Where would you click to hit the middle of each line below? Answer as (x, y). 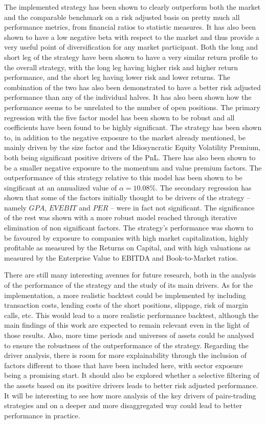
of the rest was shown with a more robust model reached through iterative (121, 217)
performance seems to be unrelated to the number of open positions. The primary (132, 107)
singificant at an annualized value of (61, 187)
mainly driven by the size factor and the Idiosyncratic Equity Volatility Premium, (132, 147)
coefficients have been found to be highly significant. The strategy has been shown (133, 127)
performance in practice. (42, 415)
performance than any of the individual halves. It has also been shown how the (128, 97)
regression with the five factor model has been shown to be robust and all (119, 117)
